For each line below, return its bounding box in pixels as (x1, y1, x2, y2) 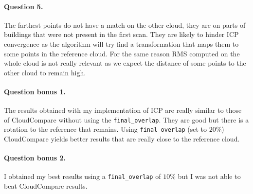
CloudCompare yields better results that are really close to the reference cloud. (4, 134, 240, 144)
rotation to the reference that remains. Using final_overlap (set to (4, 124, 207, 134)
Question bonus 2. (4, 153, 66, 163)
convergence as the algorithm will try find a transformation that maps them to (4, 38, 239, 49)
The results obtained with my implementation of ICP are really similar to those (4, 105, 242, 115)
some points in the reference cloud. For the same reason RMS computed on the (4, 48, 240, 58)
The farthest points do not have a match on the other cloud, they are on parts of (4, 19, 246, 30)
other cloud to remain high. (4, 67, 86, 77)
